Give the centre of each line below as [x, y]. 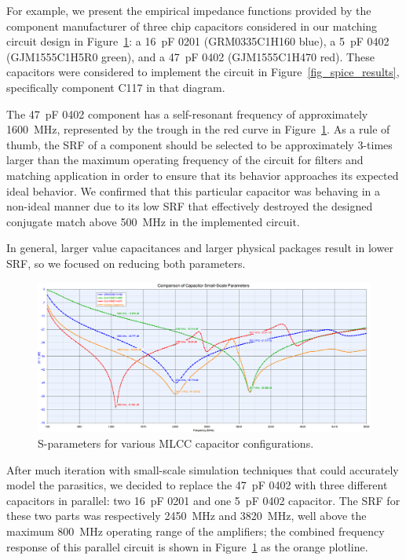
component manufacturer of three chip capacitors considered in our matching [192, 26]
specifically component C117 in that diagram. [116, 87]
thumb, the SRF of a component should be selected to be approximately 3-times [199, 144]
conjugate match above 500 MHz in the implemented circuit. [153, 221]
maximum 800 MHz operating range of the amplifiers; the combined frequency [196, 531]
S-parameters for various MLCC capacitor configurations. [176, 443]
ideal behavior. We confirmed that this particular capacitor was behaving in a [193, 190]
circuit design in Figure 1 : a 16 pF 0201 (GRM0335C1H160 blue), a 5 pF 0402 [198, 41]
